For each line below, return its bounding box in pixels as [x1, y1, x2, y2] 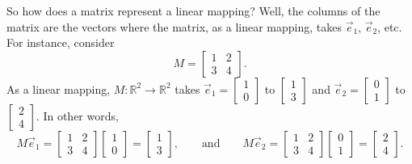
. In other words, [36, 107, 119, 124]
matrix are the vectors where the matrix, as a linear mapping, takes [6, 18, 342, 35]
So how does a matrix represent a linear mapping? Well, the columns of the [6, 2, 380, 19]
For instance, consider [6, 34, 115, 51]
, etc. [377, 18, 402, 35]
